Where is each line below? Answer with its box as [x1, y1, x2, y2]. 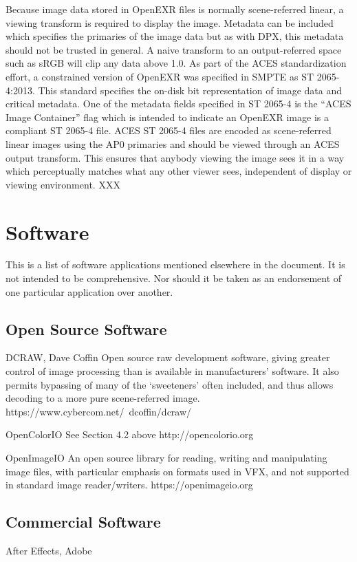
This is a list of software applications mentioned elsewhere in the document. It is [6, 257, 345, 272]
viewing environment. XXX [6, 177, 120, 191]
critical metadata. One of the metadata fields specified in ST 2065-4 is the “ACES [6, 96, 351, 111]
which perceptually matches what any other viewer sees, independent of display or [6, 164, 352, 178]
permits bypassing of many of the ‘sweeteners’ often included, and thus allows [6, 377, 334, 391]
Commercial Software [6, 511, 161, 532]
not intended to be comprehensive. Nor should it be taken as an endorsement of [6, 271, 342, 285]
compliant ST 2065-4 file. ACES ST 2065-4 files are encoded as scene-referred [6, 123, 332, 138]
